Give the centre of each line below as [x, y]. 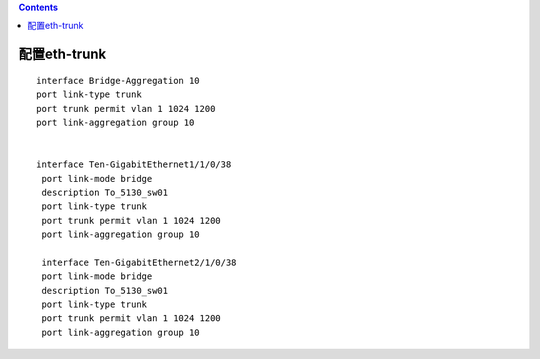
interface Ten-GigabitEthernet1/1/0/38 [134, 164]
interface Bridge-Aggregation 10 [118, 80]
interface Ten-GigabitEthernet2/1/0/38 [139, 262]
